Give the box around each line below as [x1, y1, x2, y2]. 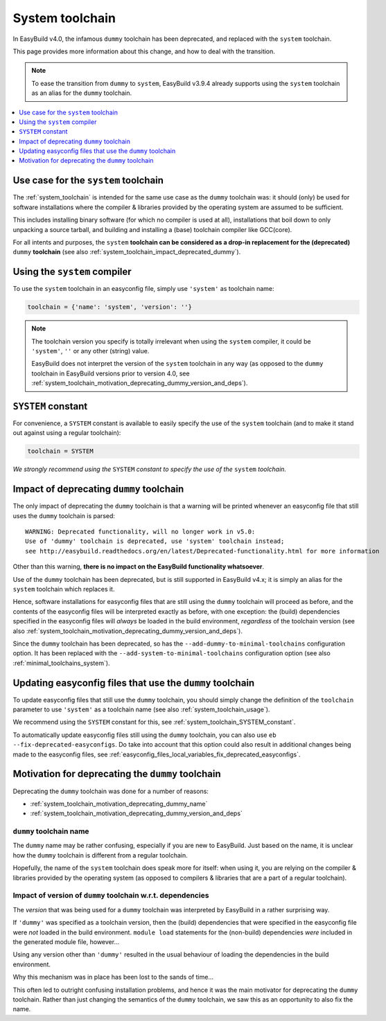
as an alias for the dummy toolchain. [31, 89, 132, 97]
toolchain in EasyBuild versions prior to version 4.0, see [31, 369, 190, 378]
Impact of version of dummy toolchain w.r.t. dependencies [12, 891, 209, 900]
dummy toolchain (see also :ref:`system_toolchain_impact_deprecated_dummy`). [12, 248, 241, 256]
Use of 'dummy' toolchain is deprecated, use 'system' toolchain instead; [25, 538, 285, 545]
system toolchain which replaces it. [12, 585, 115, 594]
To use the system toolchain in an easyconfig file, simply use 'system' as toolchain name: [12, 285, 274, 293]
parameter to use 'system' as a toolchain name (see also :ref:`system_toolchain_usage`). [12, 705, 270, 713]
